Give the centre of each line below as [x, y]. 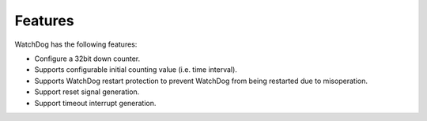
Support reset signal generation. [87, 92]
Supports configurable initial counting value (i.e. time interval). [136, 70]
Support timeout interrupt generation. [95, 103]
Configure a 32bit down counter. [87, 59]
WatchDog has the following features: [76, 44]
